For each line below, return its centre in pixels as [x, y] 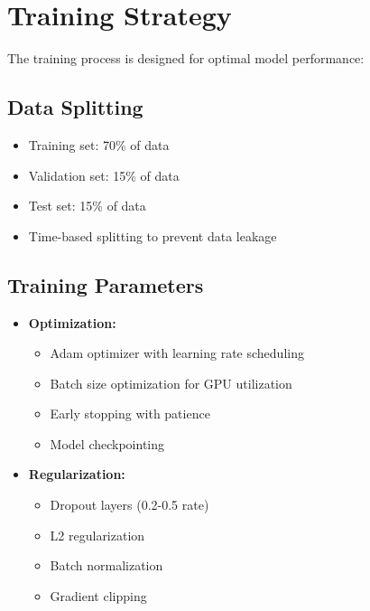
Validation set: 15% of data [104, 175]
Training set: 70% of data [99, 144]
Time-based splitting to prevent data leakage [153, 235]
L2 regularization [97, 535]
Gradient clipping [98, 595]
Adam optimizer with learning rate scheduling [177, 353]
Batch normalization [106, 565]
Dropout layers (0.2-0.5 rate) [129, 505]
